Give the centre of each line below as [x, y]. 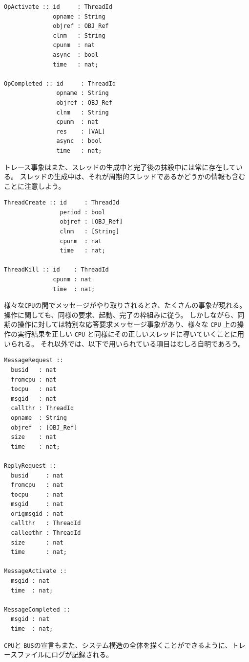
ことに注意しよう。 [35, 186]
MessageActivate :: [35, 571]
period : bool [83, 212]
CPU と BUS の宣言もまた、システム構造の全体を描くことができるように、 [118, 645]
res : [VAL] [81, 131]
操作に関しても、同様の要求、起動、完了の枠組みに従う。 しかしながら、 [121, 314]
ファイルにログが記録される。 [65, 654]
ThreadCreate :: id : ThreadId [62, 203]
